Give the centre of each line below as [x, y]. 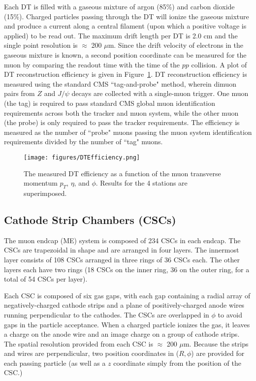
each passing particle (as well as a [55, 363]
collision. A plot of [219, 64]
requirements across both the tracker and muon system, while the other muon [121, 112]
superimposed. [45, 193]
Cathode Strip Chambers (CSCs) [90, 219]
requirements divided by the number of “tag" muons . [83, 142]
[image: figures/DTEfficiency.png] [82, 157]
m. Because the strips [216, 343]
